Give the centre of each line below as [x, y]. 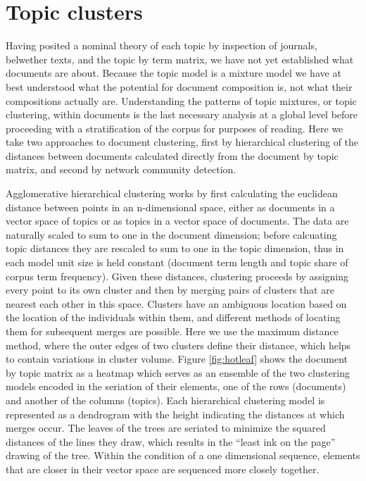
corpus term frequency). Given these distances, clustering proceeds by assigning [177, 276]
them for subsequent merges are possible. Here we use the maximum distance [172, 331]
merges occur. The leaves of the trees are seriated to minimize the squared [166, 428]
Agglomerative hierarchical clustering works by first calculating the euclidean [172, 193]
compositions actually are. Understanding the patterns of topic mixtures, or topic [181, 100]
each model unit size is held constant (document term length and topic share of [177, 262]
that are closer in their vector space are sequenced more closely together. [163, 469]
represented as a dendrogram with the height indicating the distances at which [175, 414]
